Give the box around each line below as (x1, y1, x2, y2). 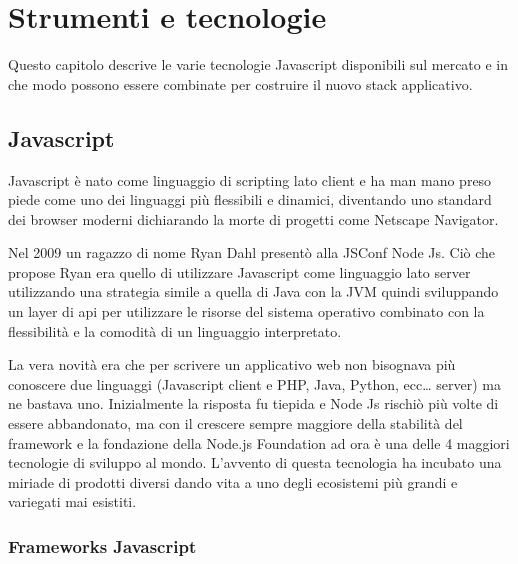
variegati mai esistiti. (8, 491, 137, 512)
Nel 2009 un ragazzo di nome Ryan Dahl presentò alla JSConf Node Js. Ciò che (8, 242, 496, 263)
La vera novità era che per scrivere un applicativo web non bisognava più (8, 354, 456, 375)
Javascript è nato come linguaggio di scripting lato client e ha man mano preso (8, 169, 492, 190)
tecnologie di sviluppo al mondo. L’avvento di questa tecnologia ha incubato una (8, 452, 502, 473)
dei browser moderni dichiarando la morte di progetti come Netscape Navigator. (8, 208, 499, 229)
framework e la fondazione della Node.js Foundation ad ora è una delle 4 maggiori (8, 432, 510, 453)
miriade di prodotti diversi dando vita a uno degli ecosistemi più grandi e (8, 471, 458, 492)
